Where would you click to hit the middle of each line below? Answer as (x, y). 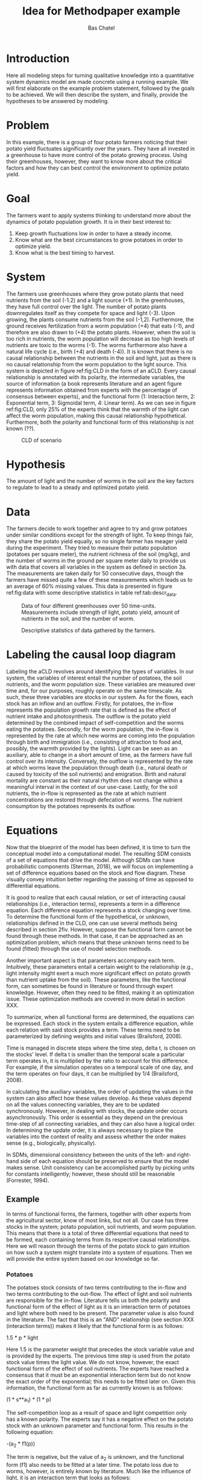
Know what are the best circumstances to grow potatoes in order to (99, 240)
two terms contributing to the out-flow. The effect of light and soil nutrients (99, 1294)
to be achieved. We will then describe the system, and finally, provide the (97, 94)
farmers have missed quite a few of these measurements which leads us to (99, 580)
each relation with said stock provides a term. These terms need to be (93, 1030)
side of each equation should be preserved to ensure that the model (105, 1161)
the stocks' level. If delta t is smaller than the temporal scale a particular (96, 1054)
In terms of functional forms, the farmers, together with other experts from (99, 1214)
